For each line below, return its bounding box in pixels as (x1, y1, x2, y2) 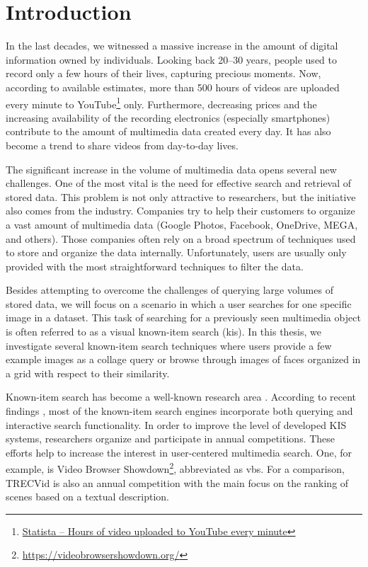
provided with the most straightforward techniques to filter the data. (6, 258, 304, 273)
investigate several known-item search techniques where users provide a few (6, 338, 332, 353)
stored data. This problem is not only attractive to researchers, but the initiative (6, 189, 356, 204)
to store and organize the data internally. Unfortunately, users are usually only (6, 245, 347, 260)
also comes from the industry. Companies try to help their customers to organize (6, 203, 355, 218)
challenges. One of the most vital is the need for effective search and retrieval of (6, 176, 352, 190)
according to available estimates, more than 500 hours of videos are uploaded (6, 79, 340, 94)
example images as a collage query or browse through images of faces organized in (6, 352, 361, 367)
